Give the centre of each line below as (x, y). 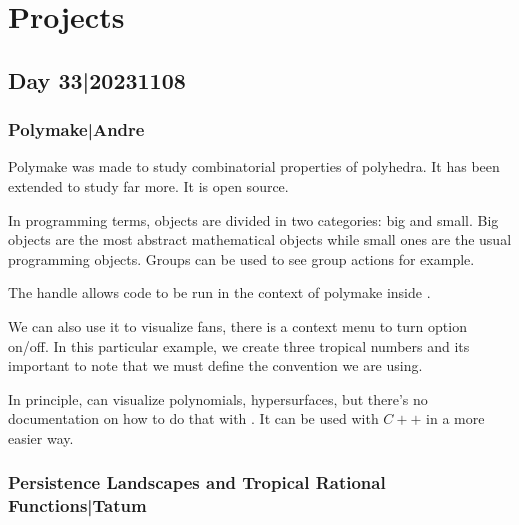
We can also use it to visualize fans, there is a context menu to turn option (237, 325)
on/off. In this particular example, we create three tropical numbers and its (239, 345)
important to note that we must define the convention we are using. (215, 365)
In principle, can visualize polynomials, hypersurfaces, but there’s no (218, 398)
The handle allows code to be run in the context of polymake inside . (219, 292)
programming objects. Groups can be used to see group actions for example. (241, 258)
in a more (455, 418)
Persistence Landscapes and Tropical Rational (197, 482)
